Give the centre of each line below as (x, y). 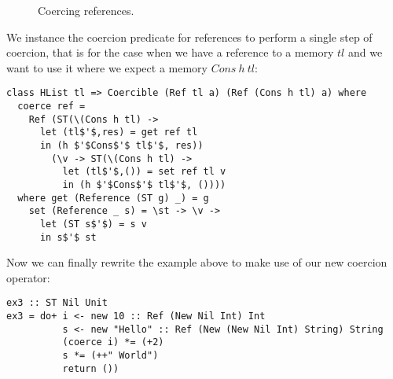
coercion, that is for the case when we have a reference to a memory (170, 52)
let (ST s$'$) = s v (93, 224)
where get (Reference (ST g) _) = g (113, 198)
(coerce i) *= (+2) (113, 342)
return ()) (91, 368)
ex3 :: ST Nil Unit (57, 303)
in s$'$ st (68, 237)
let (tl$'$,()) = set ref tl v (144, 172)
